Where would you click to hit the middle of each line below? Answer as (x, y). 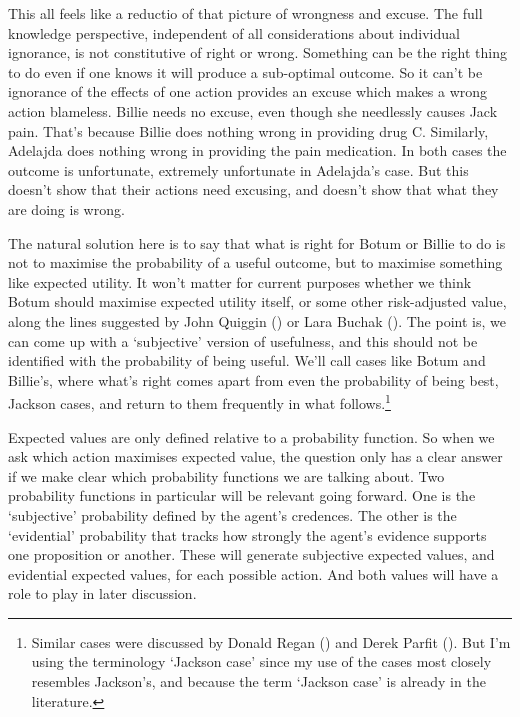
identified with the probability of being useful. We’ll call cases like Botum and (247, 360)
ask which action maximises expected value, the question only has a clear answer (255, 456)
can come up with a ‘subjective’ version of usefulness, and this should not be (243, 340)
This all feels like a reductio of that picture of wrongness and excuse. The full (245, 13)
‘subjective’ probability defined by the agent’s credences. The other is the (232, 514)
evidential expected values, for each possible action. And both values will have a (253, 573)
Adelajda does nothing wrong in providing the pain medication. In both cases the (257, 150)
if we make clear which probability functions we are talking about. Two (226, 475)
